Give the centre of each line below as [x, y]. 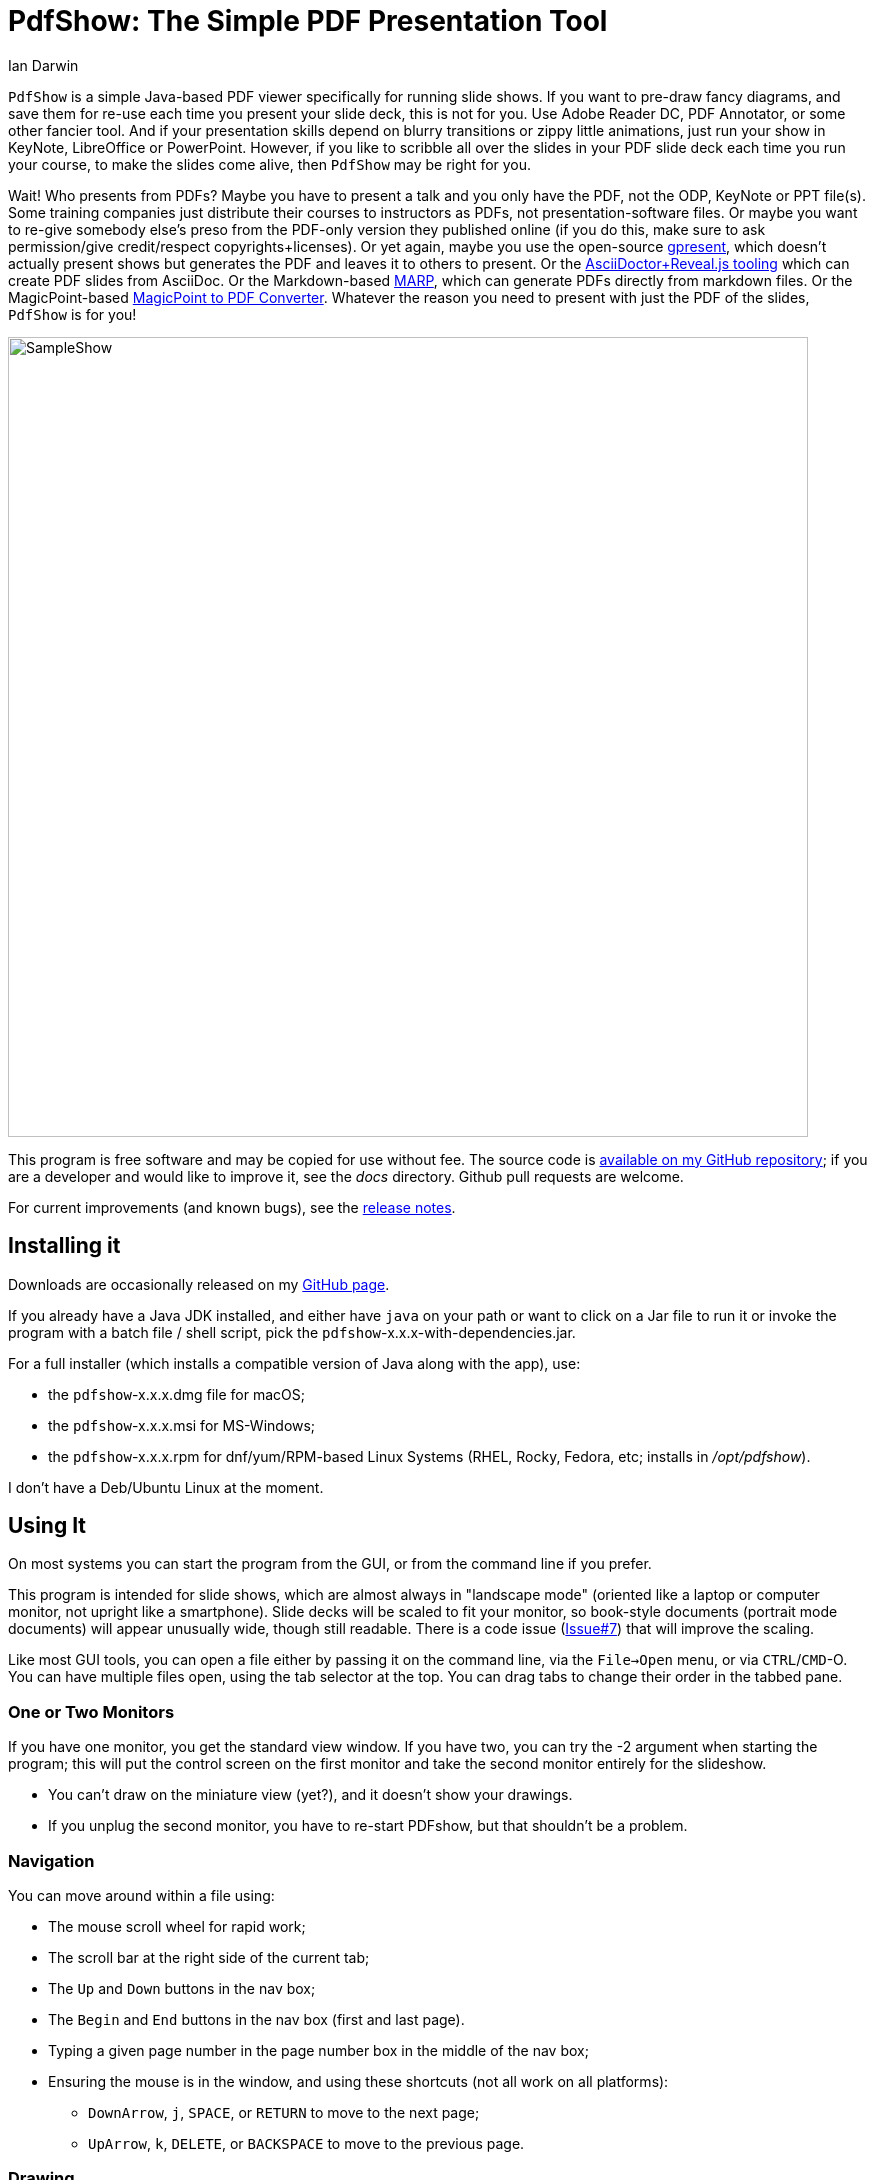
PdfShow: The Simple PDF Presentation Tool [308, 21]
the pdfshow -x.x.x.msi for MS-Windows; [182, 1425]
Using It [47, 1526]
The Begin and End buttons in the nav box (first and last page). [256, 2019]
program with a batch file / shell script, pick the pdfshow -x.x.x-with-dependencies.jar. [292, 1332]
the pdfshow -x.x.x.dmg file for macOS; [176, 1394]
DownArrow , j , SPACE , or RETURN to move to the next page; [284, 2112]
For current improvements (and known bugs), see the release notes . [232, 1207]
